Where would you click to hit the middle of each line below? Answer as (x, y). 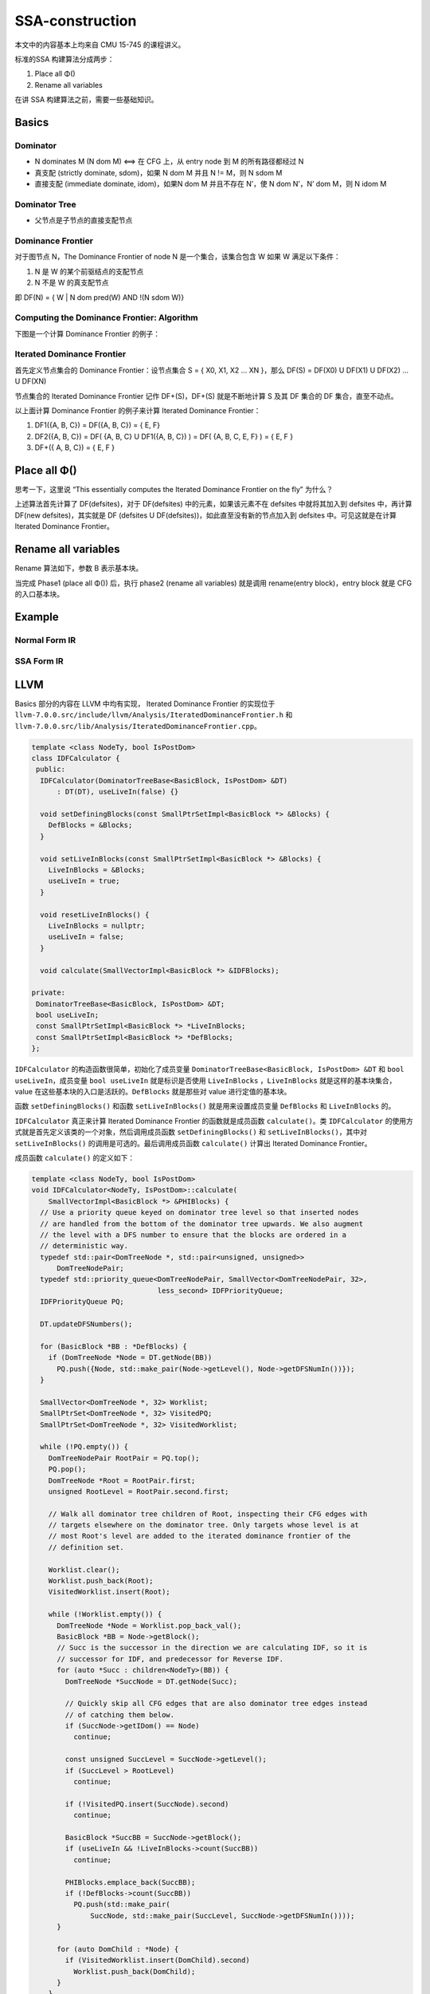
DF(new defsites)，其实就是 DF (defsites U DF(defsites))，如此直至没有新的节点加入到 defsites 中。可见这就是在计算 (206, 515)
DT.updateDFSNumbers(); (86, 1324)
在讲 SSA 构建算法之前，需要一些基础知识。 (86, 100)
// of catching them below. (120, 1714)
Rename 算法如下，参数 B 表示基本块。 (79, 568)
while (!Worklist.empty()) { (105, 1614)
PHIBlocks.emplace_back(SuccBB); (130, 1882)
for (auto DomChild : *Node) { (118, 1949)
